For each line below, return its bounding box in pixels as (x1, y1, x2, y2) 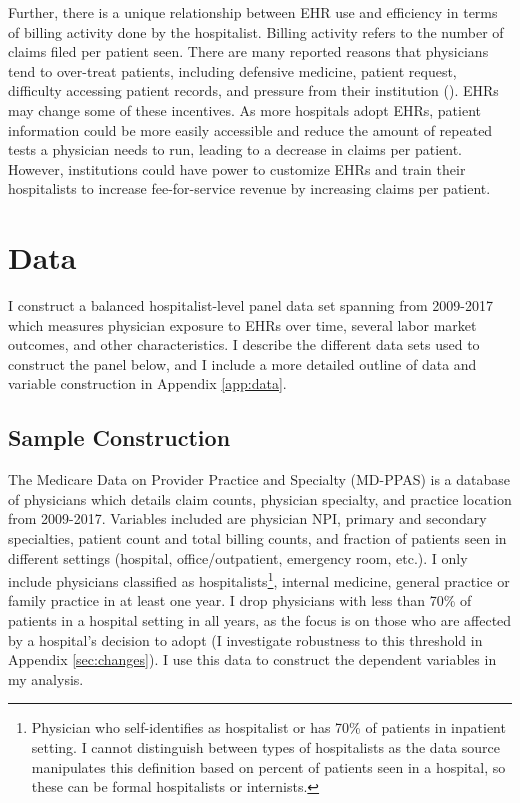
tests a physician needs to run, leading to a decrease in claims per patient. (8, 139, 462, 160)
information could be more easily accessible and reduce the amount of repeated (8, 119, 493, 140)
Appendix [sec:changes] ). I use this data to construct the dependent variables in (8, 649, 497, 670)
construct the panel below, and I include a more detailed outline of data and (8, 353, 477, 374)
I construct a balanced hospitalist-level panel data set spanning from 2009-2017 (8, 295, 494, 316)
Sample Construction (8, 422, 231, 453)
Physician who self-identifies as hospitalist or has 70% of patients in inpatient (31, 717, 506, 738)
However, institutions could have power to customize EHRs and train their (8, 158, 466, 179)
